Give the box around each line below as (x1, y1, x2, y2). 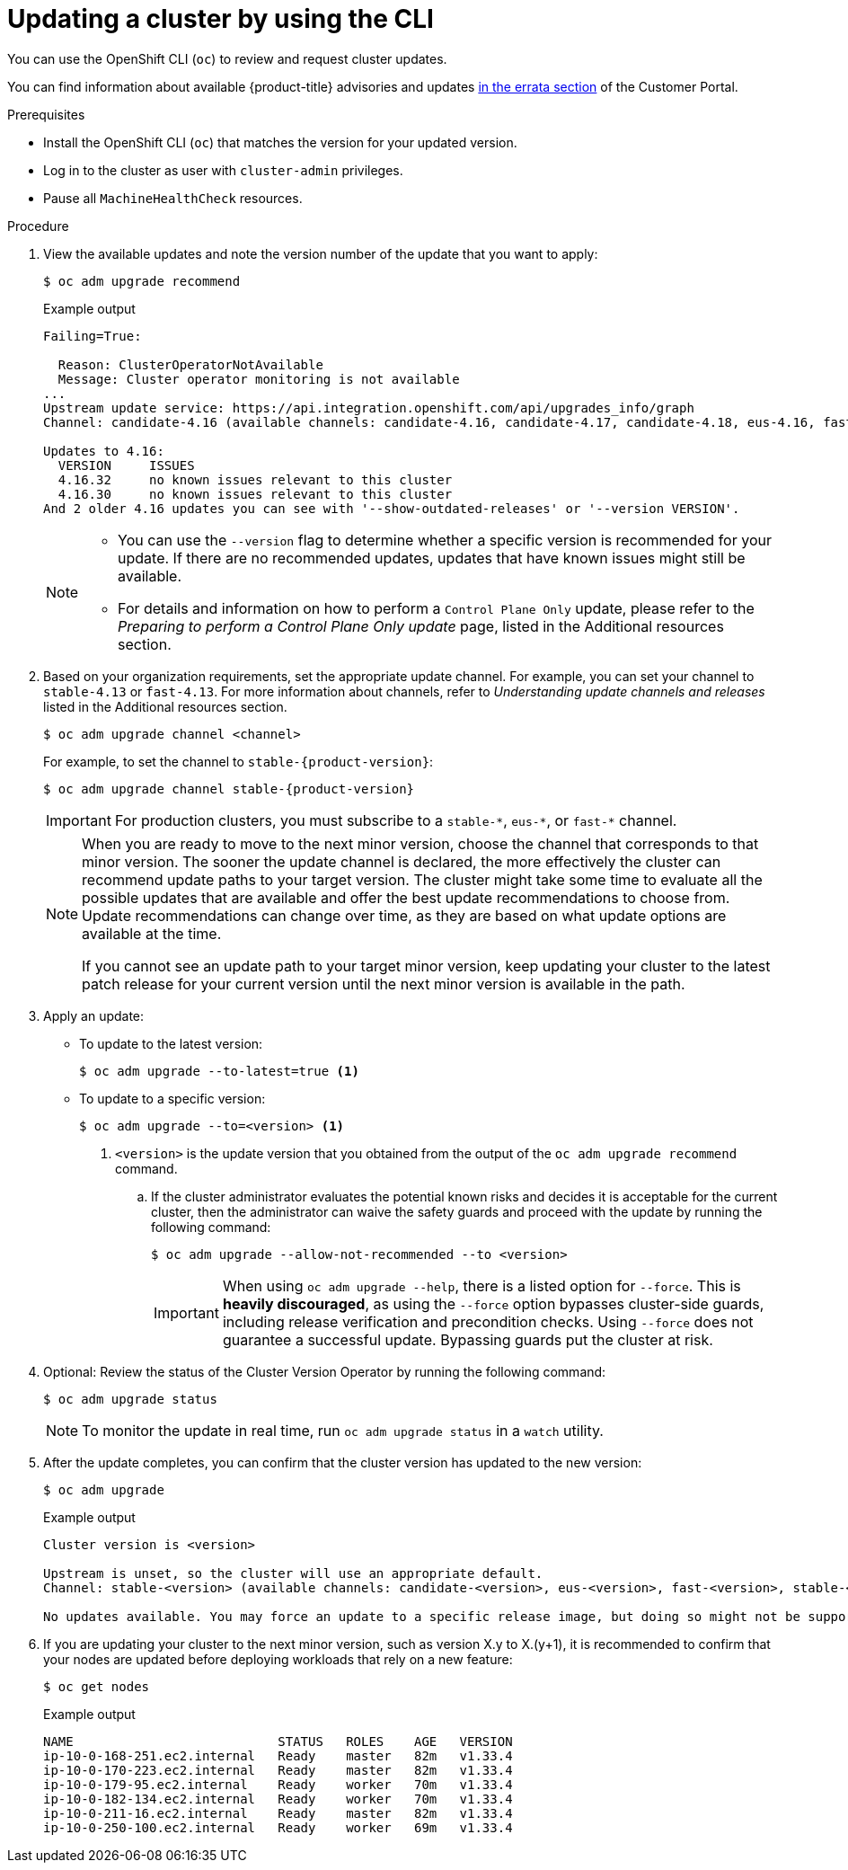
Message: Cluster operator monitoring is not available (57, 371, 460, 386)
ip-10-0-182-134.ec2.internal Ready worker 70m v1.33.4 (43, 1791, 513, 1806)
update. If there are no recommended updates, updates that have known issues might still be (118, 548, 746, 567)
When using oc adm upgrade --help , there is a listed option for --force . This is (222, 1276, 741, 1295)
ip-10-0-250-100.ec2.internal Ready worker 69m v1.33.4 (43, 1820, 513, 1835)
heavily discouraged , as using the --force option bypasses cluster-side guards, (222, 1294, 764, 1313)
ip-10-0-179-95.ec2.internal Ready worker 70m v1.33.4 (43, 1777, 513, 1792)
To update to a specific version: (79, 1090, 266, 1106)
